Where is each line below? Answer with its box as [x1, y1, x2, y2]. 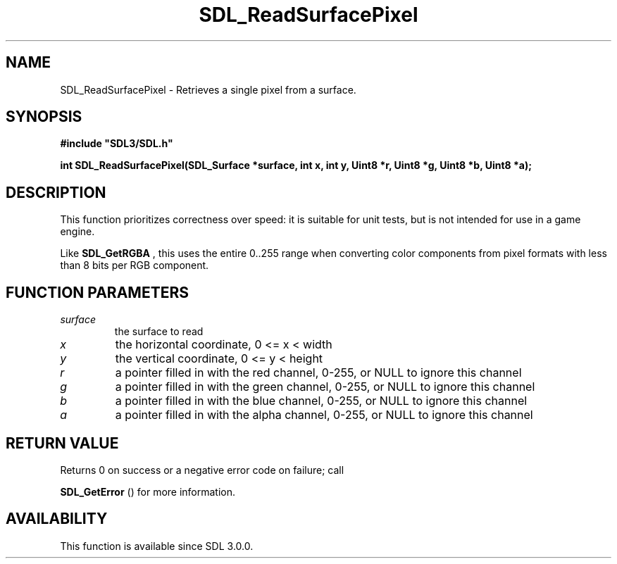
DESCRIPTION [6, 183, 106, 201]
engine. [60, 225, 95, 238]
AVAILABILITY [6, 510, 108, 528]
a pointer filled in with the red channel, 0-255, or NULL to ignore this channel [115, 365, 522, 380]
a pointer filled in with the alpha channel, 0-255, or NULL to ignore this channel [115, 408, 533, 422]
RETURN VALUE [6, 434, 119, 452]
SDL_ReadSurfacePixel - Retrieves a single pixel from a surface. [60, 83, 356, 96]
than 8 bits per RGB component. [60, 259, 209, 272]
